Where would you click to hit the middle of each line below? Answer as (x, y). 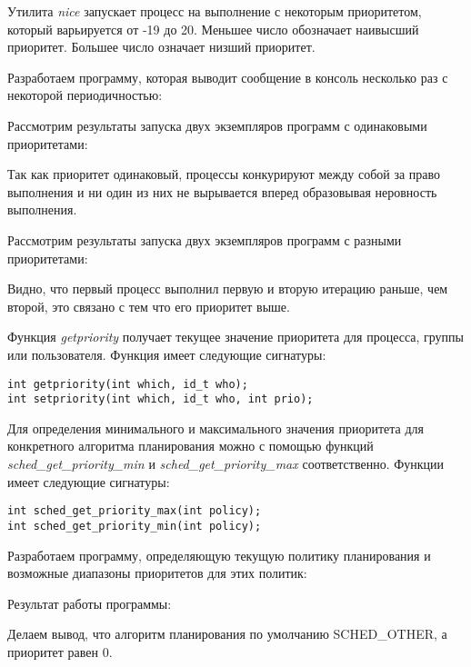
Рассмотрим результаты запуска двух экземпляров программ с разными (205, 239)
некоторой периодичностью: (85, 95)
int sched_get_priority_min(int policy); (135, 526)
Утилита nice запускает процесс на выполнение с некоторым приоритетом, (215, 11)
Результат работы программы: (90, 603)
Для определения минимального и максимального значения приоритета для (215, 428)
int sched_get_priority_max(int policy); (135, 511)
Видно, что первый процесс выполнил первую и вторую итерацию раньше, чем (228, 289)
